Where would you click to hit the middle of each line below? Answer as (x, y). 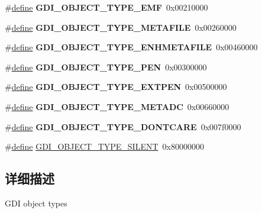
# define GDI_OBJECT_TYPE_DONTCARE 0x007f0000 (123, 126)
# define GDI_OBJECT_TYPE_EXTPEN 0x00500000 (116, 87)
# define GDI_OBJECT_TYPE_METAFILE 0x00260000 (121, 27)
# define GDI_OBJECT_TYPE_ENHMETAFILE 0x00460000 (131, 47)
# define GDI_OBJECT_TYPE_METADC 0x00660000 (117, 106)
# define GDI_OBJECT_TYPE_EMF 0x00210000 (106, 7)
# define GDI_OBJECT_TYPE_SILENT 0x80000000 (104, 146)
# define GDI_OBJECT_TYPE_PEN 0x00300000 (106, 67)
